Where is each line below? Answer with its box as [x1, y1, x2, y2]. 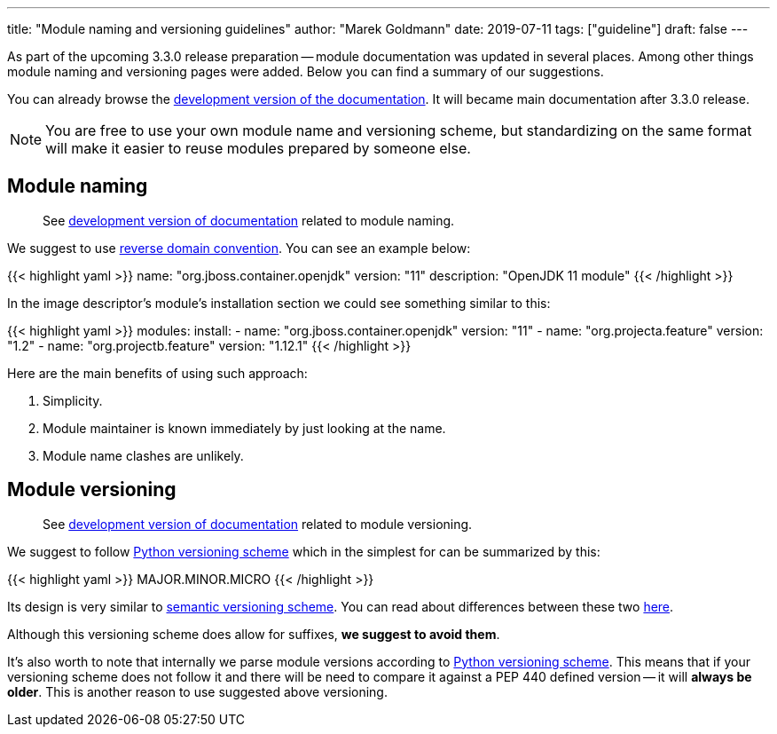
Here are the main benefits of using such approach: [7, 365, 308, 381]
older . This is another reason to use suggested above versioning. [7, 683, 388, 699]
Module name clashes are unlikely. [43, 447, 244, 463]
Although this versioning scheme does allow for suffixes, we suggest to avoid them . [7, 626, 500, 642]
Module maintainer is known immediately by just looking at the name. [43, 420, 446, 436]
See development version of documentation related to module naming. [43, 212, 455, 228]
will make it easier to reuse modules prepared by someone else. [45, 139, 471, 157]
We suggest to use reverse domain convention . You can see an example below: [7, 240, 471, 256]
